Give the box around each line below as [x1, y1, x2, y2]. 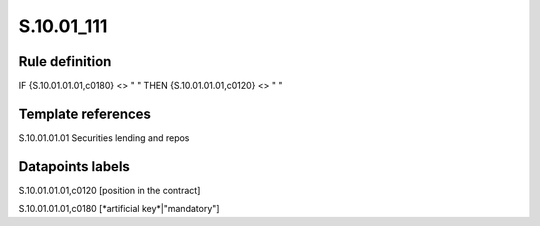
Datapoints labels [18, 158, 130, 175]
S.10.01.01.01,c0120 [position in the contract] [18, 184, 201, 196]
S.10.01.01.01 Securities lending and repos [18, 131, 190, 144]
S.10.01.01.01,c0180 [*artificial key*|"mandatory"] [18, 203, 220, 215]
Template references [18, 105, 152, 122]
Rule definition [18, 53, 112, 70]
